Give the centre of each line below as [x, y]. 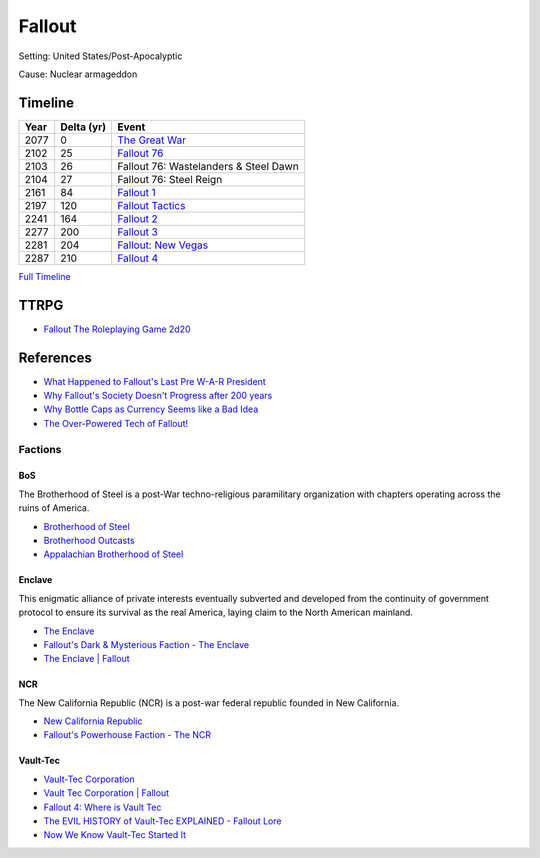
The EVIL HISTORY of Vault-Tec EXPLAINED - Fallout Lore [162, 821]
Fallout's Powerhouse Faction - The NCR [127, 735]
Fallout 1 [137, 192]
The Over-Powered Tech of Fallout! [116, 423]
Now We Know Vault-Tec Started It [115, 835]
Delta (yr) [83, 127]
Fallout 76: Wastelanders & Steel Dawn [208, 166]
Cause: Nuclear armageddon [78, 74]
